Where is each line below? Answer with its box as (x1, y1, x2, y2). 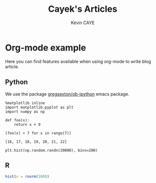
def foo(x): (5, 118, 30, 122)
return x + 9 (14, 122, 41, 127)
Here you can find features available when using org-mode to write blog (5, 58, 152, 64)
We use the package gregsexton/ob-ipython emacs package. (5, 91, 129, 97)
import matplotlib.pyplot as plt (5, 105, 74, 110)
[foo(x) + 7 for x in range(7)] (5, 130, 71, 136)
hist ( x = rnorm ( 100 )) (5, 174, 50, 179)
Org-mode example (5, 42, 86, 53)
